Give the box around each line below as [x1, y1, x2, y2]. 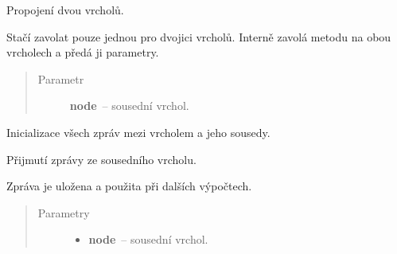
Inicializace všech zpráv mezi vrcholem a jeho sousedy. [6, 123, 271, 140]
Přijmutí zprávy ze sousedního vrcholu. [6, 150, 197, 167]
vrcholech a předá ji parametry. [6, 44, 159, 61]
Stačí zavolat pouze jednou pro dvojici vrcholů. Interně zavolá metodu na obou [6, 28, 391, 45]
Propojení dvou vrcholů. [6, 2, 124, 18]
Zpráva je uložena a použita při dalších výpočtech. [6, 178, 252, 194]
